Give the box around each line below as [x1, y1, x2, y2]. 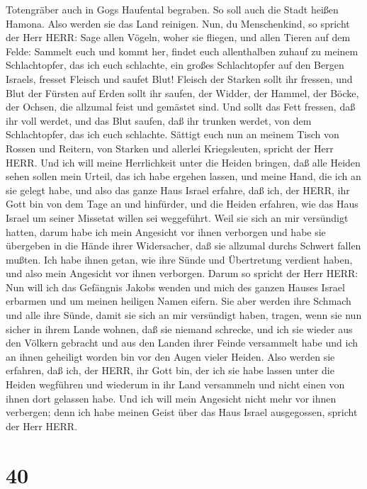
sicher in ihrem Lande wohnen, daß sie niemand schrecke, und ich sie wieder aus [6, 321, 353, 336]
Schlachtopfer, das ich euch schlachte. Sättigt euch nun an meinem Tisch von [6, 127, 339, 142]
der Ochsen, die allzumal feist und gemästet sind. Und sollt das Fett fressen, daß [6, 99, 356, 114]
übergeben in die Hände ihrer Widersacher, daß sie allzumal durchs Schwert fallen [6, 238, 361, 253]
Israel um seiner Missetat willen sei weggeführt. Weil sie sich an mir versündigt [6, 210, 349, 225]
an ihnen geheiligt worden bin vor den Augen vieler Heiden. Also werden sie [6, 349, 335, 364]
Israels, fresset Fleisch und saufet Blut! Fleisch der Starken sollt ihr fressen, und [6, 71, 353, 86]
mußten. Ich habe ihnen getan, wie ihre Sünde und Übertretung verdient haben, [6, 252, 353, 266]
